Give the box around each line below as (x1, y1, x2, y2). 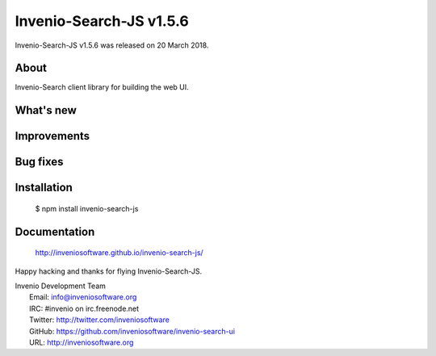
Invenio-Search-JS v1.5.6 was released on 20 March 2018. (15, 40, 209, 50)
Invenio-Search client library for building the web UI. (15, 82, 189, 92)
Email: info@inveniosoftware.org (29, 292, 137, 302)
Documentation (15, 224, 95, 238)
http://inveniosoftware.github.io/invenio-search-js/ (35, 248, 203, 258)
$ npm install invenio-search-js (35, 203, 139, 213)
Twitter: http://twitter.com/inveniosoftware (29, 315, 170, 325)
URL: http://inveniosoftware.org (29, 337, 134, 347)
